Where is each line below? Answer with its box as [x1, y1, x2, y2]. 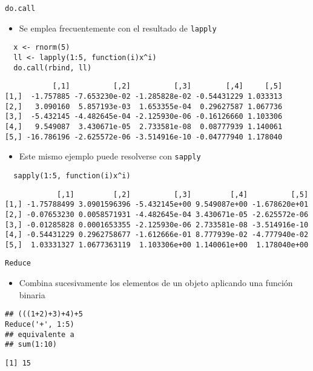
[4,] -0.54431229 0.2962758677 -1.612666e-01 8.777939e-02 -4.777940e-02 [5, 230, 309, 239]
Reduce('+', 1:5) [5, 319, 74, 329]
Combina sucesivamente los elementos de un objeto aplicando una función [19, 276, 293, 289]
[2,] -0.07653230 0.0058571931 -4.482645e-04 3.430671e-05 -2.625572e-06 [5, 210, 309, 219]
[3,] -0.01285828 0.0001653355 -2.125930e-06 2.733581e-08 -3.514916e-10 [5, 220, 309, 229]
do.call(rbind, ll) [13, 63, 92, 72]
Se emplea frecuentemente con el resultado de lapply [19, 21, 217, 34]
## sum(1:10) [5, 340, 57, 349]
